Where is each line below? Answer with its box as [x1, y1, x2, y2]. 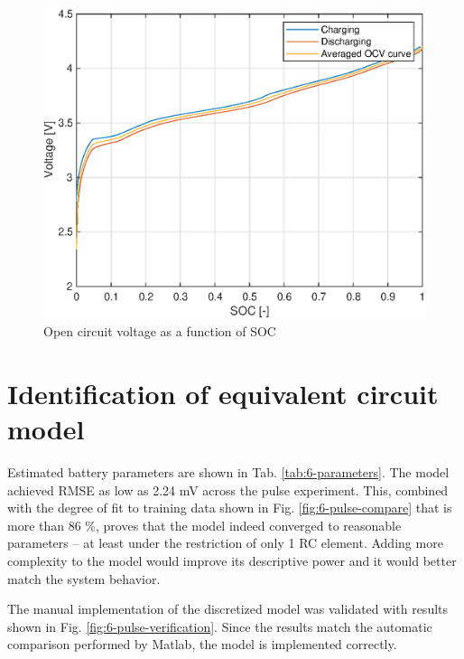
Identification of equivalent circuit [7, 374, 439, 411]
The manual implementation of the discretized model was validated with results [7, 599, 449, 618]
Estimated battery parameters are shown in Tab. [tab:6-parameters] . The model [7, 462, 450, 481]
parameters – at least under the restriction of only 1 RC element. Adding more [7, 533, 443, 552]
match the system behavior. [7, 569, 161, 588]
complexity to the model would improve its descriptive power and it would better [7, 551, 457, 570]
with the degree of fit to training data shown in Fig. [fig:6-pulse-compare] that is [7, 498, 452, 517]
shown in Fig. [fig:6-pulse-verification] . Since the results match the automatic [7, 617, 432, 635]
